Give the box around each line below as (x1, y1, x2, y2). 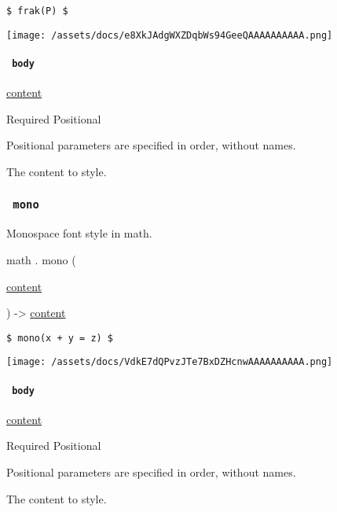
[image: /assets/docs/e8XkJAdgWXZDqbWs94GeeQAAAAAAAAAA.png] (6, 29, 333, 41)
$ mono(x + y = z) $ (6, 332, 114, 344)
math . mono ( (6, 251, 76, 267)
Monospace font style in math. (6, 225, 152, 241)
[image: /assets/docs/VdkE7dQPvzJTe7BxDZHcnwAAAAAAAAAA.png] (6, 356, 333, 368)
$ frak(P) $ (6, 6, 68, 17)
